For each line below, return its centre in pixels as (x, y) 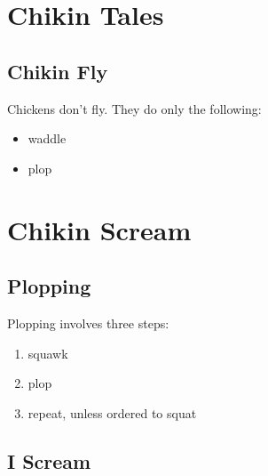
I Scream (49, 460)
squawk (48, 353)
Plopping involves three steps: (88, 323)
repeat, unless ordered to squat (112, 412)
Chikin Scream (99, 229)
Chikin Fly (58, 71)
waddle (47, 138)
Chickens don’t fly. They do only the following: (134, 108)
